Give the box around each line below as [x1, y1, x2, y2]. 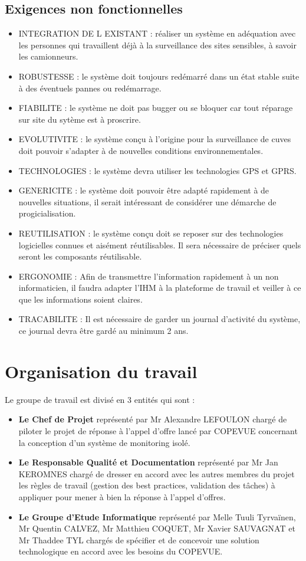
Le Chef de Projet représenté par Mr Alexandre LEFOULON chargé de [18, 413, 287, 425]
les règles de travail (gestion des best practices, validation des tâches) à [18, 479, 275, 491]
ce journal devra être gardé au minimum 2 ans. [18, 324, 189, 337]
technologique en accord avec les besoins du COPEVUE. [18, 545, 223, 557]
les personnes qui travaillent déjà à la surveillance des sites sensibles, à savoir [18, 38, 297, 51]
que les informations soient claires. [18, 293, 143, 305]
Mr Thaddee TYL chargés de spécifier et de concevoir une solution [18, 533, 259, 546]
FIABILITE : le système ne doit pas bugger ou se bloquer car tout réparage [18, 101, 293, 114]
